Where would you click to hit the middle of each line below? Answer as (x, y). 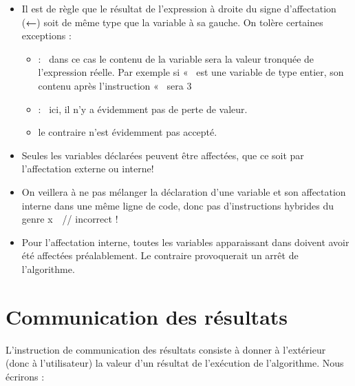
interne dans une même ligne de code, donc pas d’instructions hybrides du (177, 205)
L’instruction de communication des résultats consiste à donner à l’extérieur (166, 349)
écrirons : (25, 376)
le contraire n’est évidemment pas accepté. (128, 132)
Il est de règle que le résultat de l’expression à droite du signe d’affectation (179, 8)
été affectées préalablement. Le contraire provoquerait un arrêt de (160, 255)
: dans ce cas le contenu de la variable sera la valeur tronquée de (176, 58)
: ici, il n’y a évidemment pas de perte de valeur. (143, 109)
